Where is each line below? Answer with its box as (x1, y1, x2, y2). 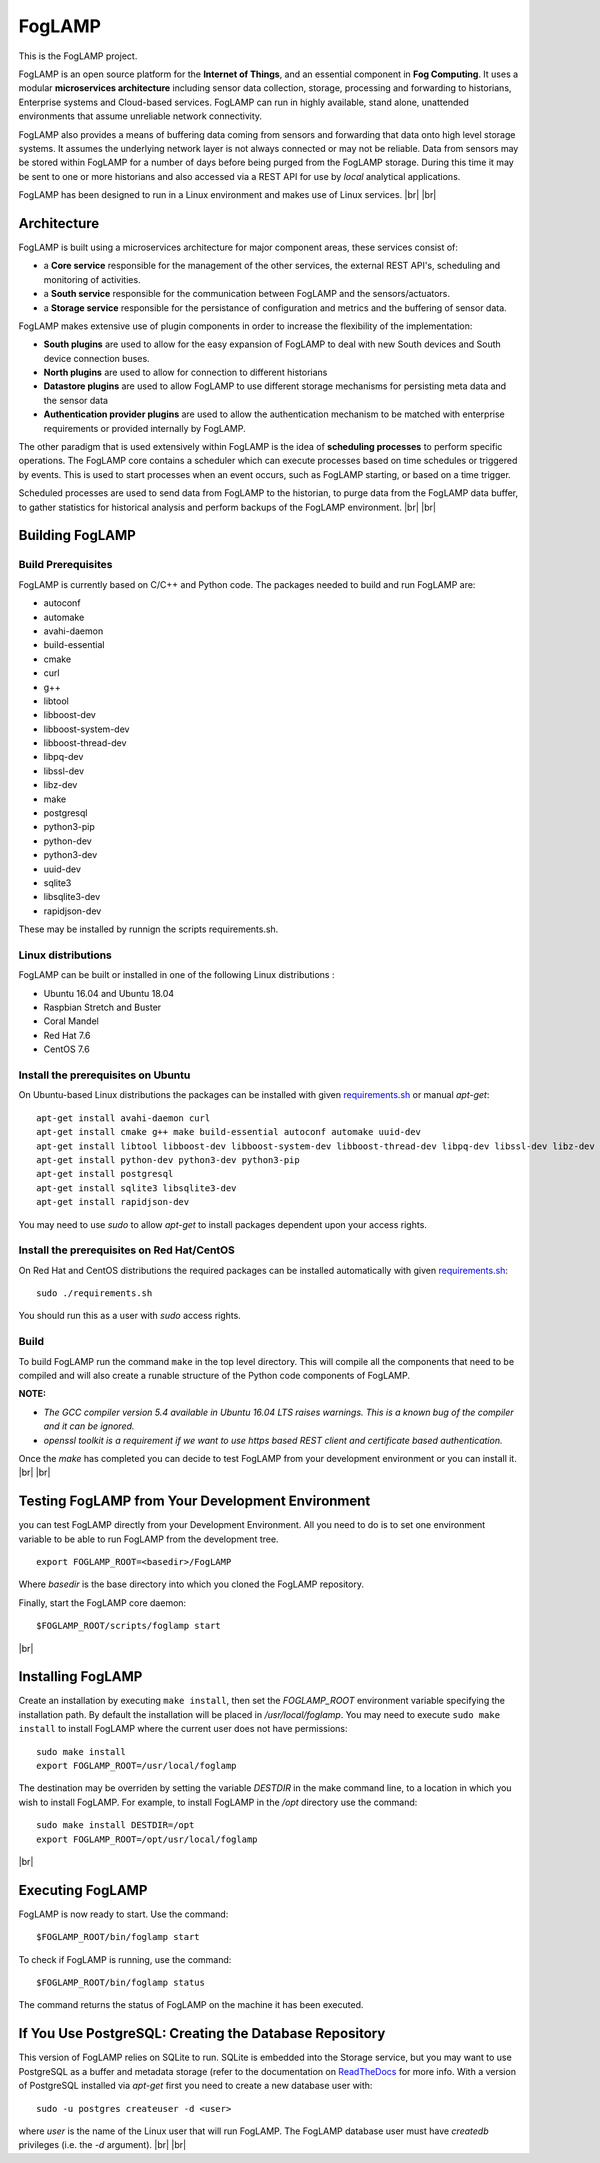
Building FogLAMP (18, 527, 137, 544)
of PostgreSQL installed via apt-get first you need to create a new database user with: (18, 2080, 373, 2092)
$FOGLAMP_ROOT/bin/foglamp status (36, 1977, 205, 1989)
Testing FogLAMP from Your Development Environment (18, 1493, 371, 1510)
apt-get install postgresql (36, 1168, 174, 1180)
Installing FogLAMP (18, 1668, 143, 1685)
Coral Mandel (43, 1015, 99, 1027)
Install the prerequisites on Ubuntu (18, 1068, 191, 1082)
